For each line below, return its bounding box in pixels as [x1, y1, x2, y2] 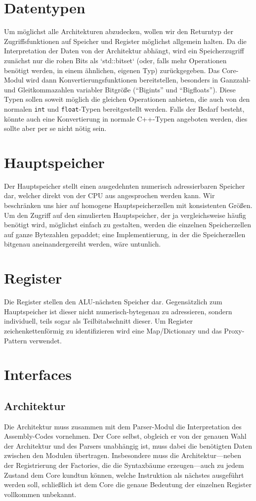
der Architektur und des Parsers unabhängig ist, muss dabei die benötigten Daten [4, 440, 252, 451]
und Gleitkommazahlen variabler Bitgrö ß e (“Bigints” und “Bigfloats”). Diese [4, 84, 236, 94]
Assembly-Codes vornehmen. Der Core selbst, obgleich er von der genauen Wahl [4, 431, 247, 441]
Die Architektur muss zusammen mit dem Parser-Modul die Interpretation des [4, 421, 242, 431]
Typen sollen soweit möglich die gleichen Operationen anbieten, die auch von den [4, 94, 250, 104]
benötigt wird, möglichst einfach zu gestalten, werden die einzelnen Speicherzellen [4, 219, 251, 230]
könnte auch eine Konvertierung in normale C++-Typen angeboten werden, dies [4, 113, 248, 124]
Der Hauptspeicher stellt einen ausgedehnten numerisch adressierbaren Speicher [4, 180, 245, 191]
